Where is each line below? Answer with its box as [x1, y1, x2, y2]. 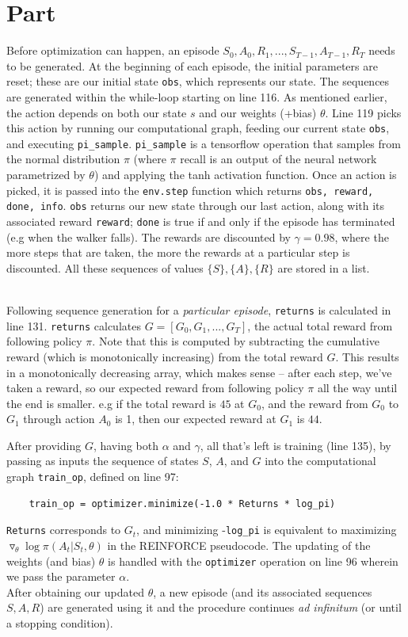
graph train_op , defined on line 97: [6, 468, 179, 485]
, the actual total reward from [247, 317, 393, 334]
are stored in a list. [277, 259, 370, 276]
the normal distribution [6, 151, 120, 167]
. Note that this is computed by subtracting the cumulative [92, 333, 380, 349]
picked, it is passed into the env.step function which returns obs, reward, [6, 181, 374, 198]
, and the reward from [261, 395, 368, 411]
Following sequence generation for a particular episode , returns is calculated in [6, 302, 391, 318]
